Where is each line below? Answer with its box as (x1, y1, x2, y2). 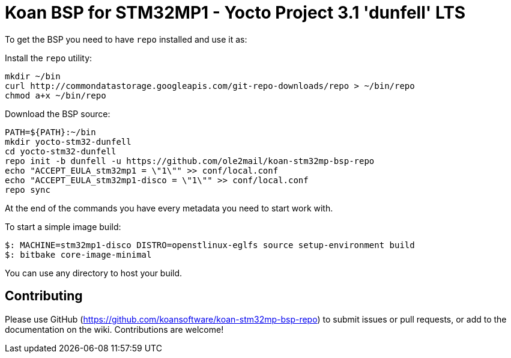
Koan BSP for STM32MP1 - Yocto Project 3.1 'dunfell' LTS (5, 2, 466, 23)
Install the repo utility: (5, 52, 92, 63)
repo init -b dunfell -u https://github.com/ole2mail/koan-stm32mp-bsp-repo (5, 156, 375, 166)
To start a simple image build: (5, 221, 121, 232)
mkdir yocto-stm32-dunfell (5, 136, 132, 147)
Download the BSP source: (5, 108, 110, 119)
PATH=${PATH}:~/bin (5, 127, 96, 137)
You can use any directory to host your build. (5, 267, 183, 278)
